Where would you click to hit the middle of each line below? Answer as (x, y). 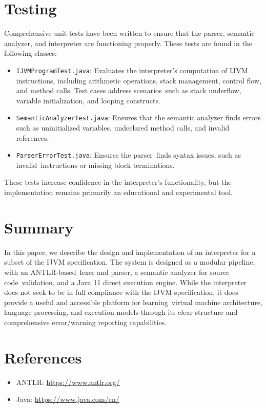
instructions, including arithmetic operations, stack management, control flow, (139, 80)
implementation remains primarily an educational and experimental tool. (118, 192)
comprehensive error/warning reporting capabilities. (86, 322)
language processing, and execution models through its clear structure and (121, 312)
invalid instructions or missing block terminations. (95, 165)
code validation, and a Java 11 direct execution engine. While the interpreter (125, 282)
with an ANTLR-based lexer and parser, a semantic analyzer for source (117, 272)
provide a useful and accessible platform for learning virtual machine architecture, (133, 302)
